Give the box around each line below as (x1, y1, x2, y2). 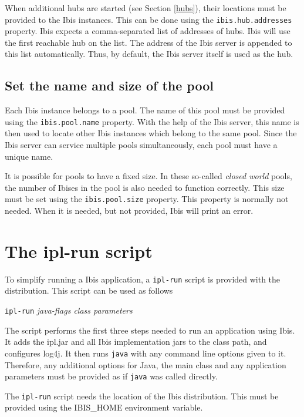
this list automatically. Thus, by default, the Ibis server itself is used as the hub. (5, 48, 293, 60)
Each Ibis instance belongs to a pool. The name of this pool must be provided (5, 104, 285, 116)
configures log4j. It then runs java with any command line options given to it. (5, 347, 286, 359)
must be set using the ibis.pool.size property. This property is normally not (5, 193, 289, 205)
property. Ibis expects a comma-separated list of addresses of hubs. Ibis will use (5, 25, 291, 37)
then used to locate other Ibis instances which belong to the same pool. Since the (5, 127, 297, 139)
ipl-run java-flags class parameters (5, 304, 133, 317)
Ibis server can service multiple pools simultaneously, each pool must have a (5, 139, 278, 151)
